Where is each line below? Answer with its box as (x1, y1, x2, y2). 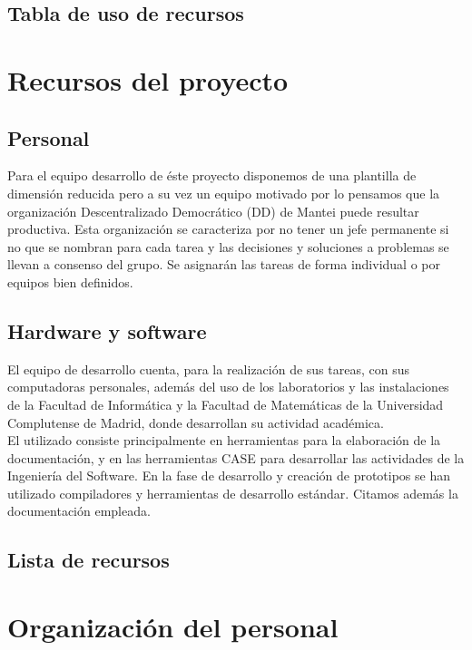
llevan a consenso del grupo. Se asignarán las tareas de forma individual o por (7, 255, 440, 274)
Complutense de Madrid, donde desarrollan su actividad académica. (7, 412, 384, 432)
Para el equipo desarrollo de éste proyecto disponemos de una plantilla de (7, 166, 417, 185)
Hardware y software (7, 316, 207, 344)
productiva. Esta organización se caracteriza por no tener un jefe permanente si (7, 219, 449, 238)
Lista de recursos (7, 546, 170, 574)
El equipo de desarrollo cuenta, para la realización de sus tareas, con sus (7, 359, 410, 378)
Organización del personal (7, 608, 339, 645)
